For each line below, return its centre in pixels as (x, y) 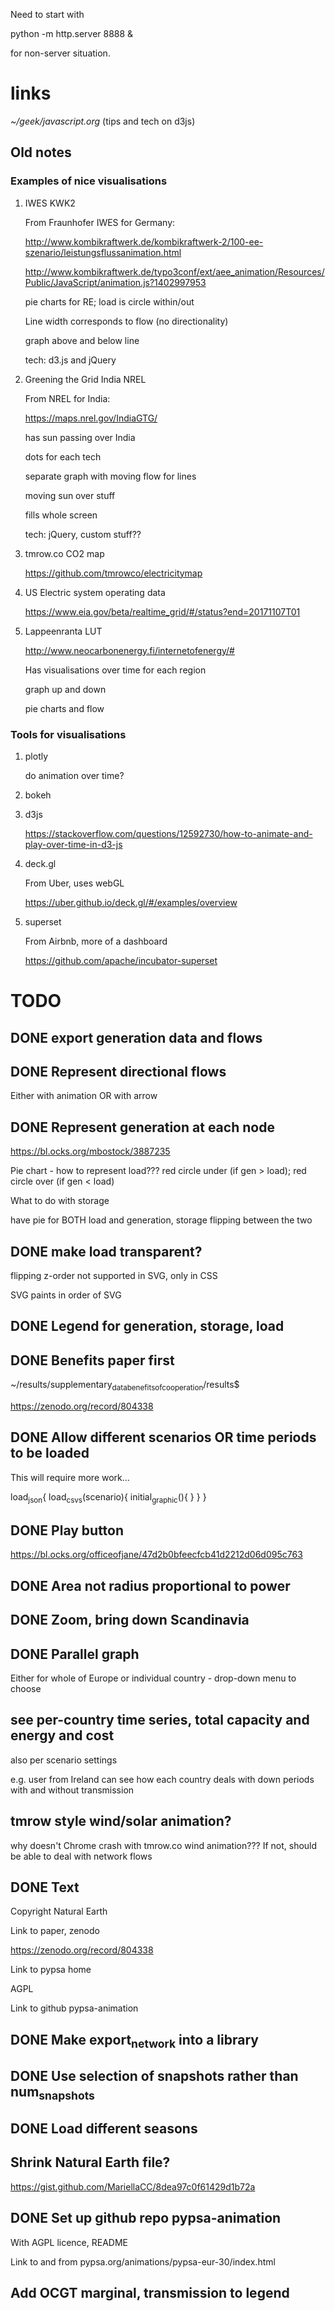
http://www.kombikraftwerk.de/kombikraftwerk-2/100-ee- (144, 241)
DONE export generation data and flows (136, 1037)
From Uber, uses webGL (74, 883)
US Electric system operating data (95, 592)
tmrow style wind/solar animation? (121, 1821)
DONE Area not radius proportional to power (150, 1585)
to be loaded (50, 1453)
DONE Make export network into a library (134, 2041)
